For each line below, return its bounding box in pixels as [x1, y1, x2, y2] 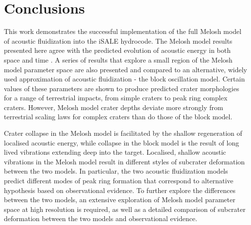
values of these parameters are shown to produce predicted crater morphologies [4, 83, 239, 93]
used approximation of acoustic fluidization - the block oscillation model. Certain [4, 74, 245, 84]
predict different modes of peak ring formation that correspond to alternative [4, 176, 234, 186]
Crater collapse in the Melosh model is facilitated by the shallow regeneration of [4, 128, 242, 138]
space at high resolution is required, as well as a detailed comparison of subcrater [4, 204, 246, 214]
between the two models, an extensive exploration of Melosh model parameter [4, 194, 235, 205]
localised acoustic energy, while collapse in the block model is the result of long [4, 137, 239, 147]
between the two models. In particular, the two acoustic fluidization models [4, 166, 228, 176]
